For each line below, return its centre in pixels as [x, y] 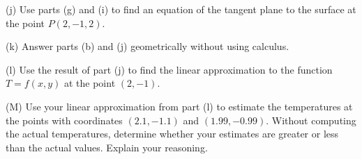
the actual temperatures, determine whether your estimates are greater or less [172, 134]
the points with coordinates [64, 120]
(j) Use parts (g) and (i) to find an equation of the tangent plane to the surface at [181, 9]
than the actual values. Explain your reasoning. [107, 147]
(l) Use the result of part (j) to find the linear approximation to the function [169, 69]
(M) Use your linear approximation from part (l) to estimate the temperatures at [179, 106]
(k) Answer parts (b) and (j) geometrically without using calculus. [148, 46]
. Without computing [311, 120]
